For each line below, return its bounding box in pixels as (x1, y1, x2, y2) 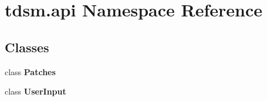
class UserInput (5, 85, 66, 97)
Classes (5, 38, 49, 56)
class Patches (5, 65, 56, 78)
